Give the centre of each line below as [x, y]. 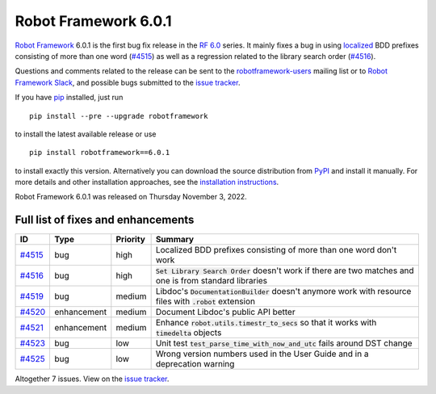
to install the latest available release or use [86, 134]
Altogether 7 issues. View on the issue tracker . [92, 379]
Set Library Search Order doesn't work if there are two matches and [285, 270]
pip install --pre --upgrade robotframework [119, 116]
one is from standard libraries [212, 281]
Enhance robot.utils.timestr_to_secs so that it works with [266, 323]
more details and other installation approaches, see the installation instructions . [147, 182]
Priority [130, 240]
